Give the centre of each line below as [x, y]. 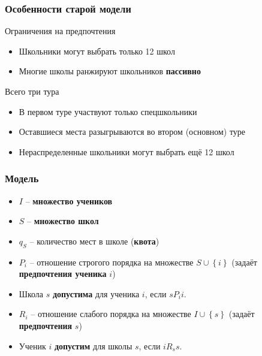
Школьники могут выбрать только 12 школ [97, 51]
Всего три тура [32, 91]
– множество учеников [69, 200]
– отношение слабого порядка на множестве [111, 314]
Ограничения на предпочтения [60, 31]
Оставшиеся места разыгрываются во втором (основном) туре [132, 132]
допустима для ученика [96, 293]
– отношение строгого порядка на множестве [112, 262]
